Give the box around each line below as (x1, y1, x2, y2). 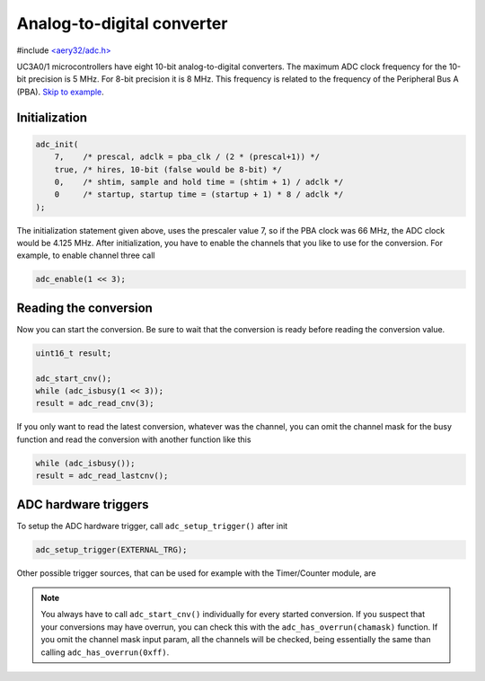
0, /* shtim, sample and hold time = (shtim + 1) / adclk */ (54, 176, 344, 187)
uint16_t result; (35, 348, 112, 358)
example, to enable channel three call (16, 250, 155, 261)
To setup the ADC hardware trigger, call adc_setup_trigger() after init (16, 520, 288, 531)
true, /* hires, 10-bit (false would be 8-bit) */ (54, 164, 282, 174)
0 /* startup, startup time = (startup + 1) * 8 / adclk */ (54, 190, 344, 199)
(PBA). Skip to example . (16, 86, 105, 97)
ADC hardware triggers (16, 497, 149, 512)
